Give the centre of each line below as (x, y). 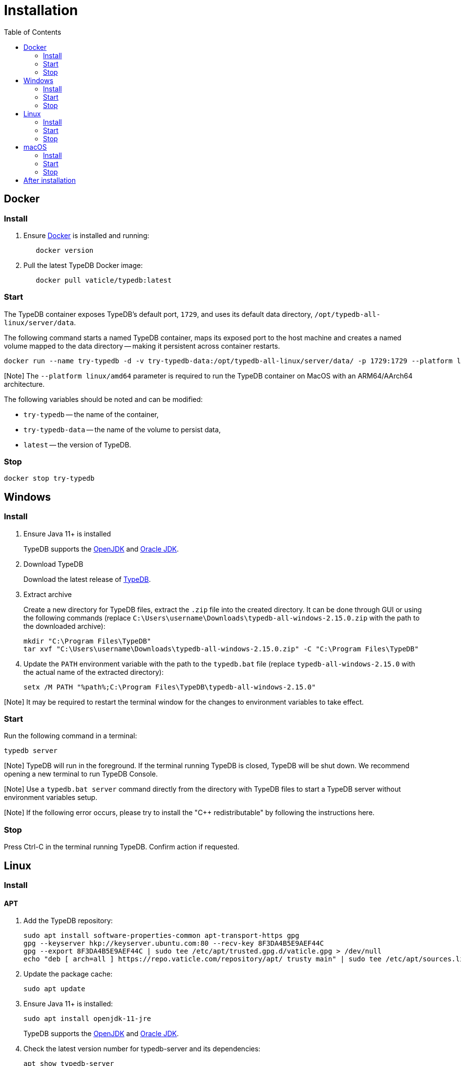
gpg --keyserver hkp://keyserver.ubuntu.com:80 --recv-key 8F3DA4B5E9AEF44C (174, 944)
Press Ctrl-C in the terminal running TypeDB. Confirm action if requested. (122, 847)
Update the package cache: (68, 974)
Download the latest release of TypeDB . (87, 579)
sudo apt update (54, 989)
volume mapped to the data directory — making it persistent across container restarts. (142, 346)
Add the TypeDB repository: (68, 921)
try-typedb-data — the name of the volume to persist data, (122, 429)
